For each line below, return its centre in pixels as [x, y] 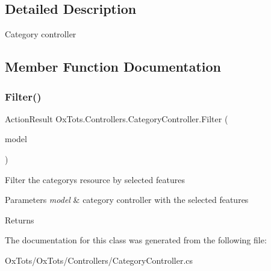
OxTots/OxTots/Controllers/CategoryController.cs [99, 260]
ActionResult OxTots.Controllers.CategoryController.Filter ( [117, 118]
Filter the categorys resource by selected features [95, 179]
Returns [20, 220]
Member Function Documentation [113, 67]
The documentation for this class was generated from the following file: [136, 240]
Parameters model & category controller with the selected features [127, 200]
